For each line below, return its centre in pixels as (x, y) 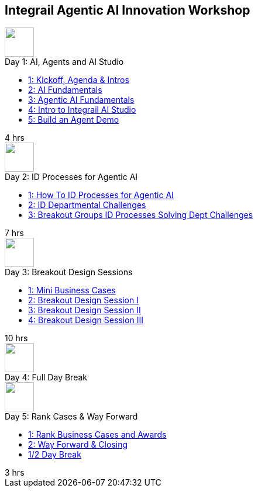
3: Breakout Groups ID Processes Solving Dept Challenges (141, 215)
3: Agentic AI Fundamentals (81, 100)
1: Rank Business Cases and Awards (97, 435)
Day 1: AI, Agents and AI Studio (64, 62)
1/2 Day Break (55, 455)
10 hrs (16, 338)
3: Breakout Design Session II (85, 310)
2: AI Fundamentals (65, 90)
